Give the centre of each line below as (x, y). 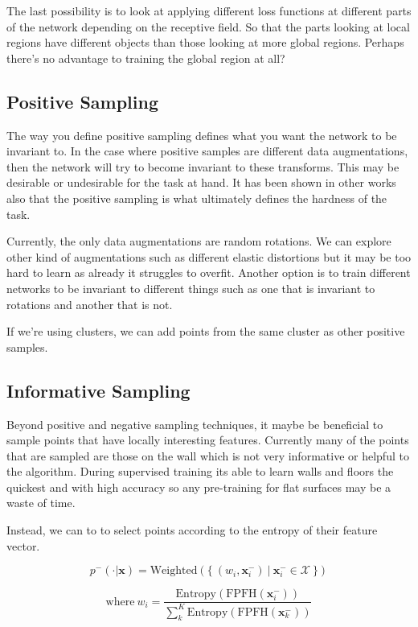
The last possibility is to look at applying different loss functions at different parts (209, 10)
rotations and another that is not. (90, 304)
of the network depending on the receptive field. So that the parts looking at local (208, 26)
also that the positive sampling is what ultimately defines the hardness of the (197, 198)
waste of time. (41, 503)
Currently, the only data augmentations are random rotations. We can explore (199, 241)
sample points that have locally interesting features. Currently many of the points (208, 440)
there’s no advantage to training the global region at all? (146, 58)
